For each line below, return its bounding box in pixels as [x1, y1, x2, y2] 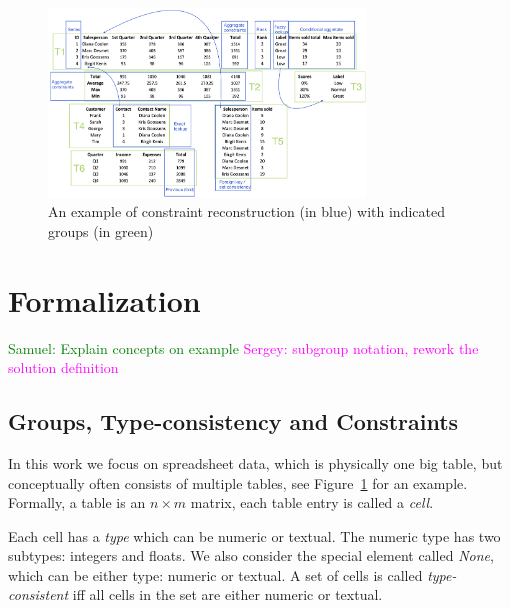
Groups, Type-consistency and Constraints [8, 406, 459, 437]
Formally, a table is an [8, 492, 146, 513]
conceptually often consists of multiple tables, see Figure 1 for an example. [8, 472, 468, 493]
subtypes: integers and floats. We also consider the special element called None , [8, 545, 494, 566]
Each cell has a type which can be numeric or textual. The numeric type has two [8, 525, 501, 546]
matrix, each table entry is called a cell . [190, 492, 434, 513]
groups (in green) [48, 220, 154, 241]
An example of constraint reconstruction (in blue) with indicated [48, 201, 445, 222]
